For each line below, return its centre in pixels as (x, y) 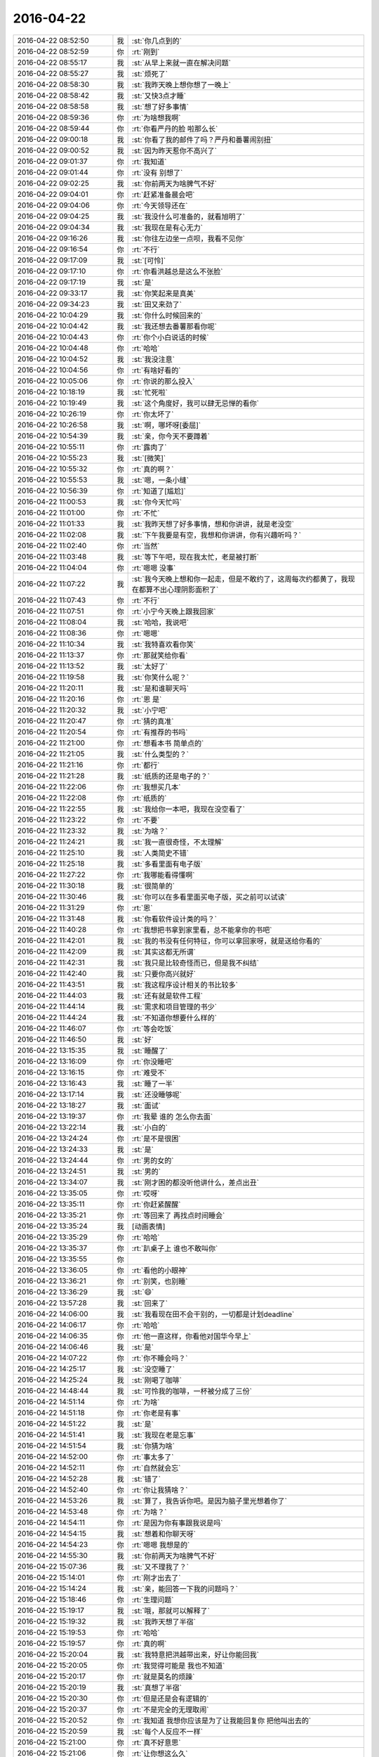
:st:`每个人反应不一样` (167, 1731)
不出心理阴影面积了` (186, 589)
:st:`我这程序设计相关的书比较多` (185, 985)
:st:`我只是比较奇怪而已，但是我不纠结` (195, 963)
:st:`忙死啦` (150, 392)
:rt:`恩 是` (147, 699)
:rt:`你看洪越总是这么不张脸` (177, 271)
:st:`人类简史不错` (160, 852)
